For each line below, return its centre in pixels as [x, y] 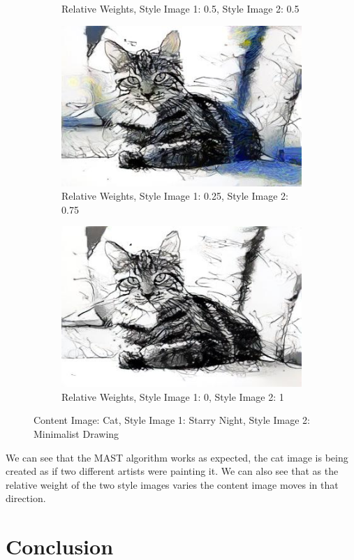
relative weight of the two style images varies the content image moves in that [172, 484]
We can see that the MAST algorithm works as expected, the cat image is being [177, 457]
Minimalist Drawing [76, 434]
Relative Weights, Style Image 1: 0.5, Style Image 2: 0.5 [180, 8]
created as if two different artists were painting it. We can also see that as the [172, 471]
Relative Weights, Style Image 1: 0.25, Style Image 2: [175, 196]
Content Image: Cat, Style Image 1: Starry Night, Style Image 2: [172, 420]
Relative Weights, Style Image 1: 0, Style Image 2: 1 [173, 396]
